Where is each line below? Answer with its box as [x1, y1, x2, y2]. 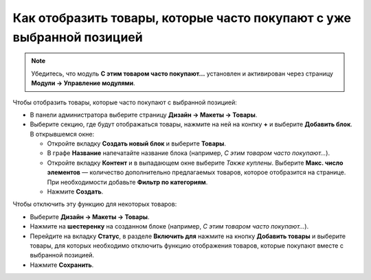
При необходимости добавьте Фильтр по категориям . [47, 178, 208, 186]
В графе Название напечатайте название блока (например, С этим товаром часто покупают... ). [47, 149, 330, 157]
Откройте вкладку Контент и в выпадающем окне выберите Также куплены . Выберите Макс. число [47, 159, 344, 167]
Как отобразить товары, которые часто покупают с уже [12, 10, 352, 25]
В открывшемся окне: [30, 130, 95, 138]
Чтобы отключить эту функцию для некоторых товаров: [12, 200, 177, 209]
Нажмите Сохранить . [30, 261, 94, 269]
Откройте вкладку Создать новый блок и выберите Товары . [47, 139, 227, 148]
